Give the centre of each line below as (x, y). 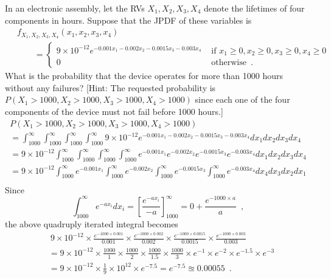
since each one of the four (242, 99)
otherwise (229, 63)
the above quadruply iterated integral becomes (92, 224)
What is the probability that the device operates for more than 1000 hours (144, 76)
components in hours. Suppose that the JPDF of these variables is (128, 20)
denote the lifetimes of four (254, 8)
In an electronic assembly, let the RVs (75, 8)
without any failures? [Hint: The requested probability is (110, 87)
